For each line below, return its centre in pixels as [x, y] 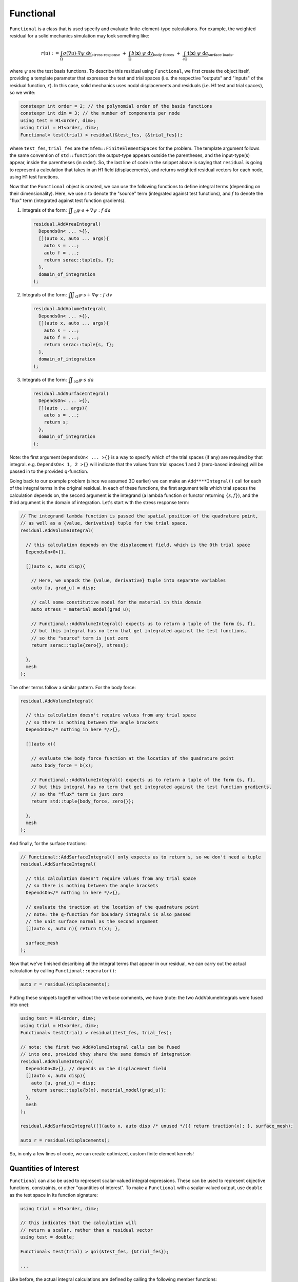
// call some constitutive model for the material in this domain [116, 602]
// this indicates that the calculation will [78, 1223]
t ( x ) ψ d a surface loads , [211, 54]
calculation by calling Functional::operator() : [63, 970]
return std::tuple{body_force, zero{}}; [83, 801]
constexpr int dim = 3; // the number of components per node [100, 113]
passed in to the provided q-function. [49, 471]
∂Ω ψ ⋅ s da [84, 380]
